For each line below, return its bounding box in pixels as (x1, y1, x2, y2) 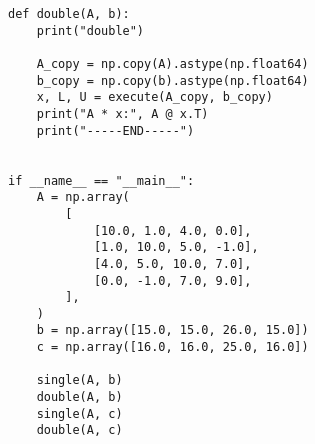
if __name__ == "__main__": (8, 173, 195, 188)
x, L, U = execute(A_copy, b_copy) (36, 90, 273, 105)
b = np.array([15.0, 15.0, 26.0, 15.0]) (36, 323, 309, 338)
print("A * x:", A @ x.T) (36, 106, 209, 121)
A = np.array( (36, 190, 130, 205)
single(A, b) (36, 373, 123, 388)
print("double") (36, 23, 145, 38)
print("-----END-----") (36, 123, 195, 138)
